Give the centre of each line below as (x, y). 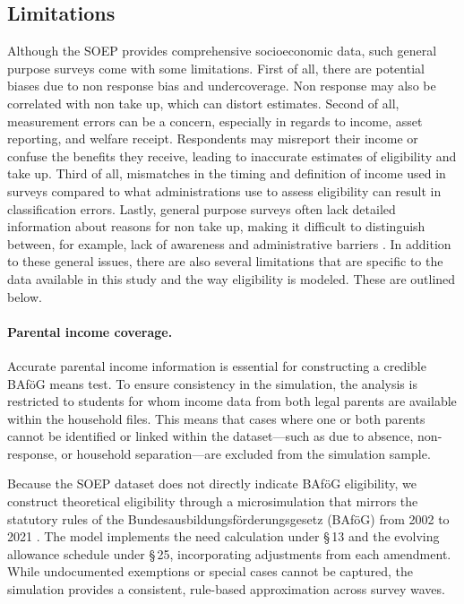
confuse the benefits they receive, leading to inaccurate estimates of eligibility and (232, 155)
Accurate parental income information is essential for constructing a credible (217, 365)
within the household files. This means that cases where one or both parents (216, 418)
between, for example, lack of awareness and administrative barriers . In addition (229, 243)
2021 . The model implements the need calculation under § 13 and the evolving (223, 536)
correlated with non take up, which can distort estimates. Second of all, (203, 103)
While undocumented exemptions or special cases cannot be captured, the (211, 571)
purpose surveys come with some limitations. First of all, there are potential (216, 68)
